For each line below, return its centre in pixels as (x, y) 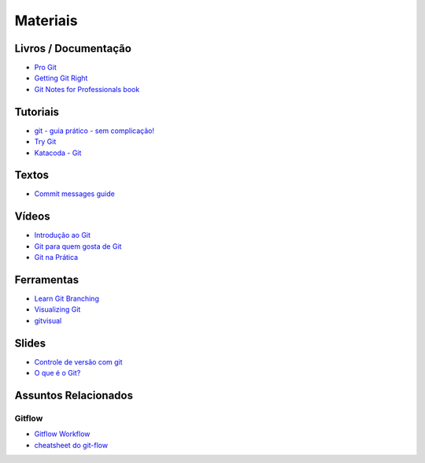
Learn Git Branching (67, 298)
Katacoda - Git (58, 153)
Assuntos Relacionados (74, 395)
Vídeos (32, 217)
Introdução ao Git (62, 235)
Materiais (46, 20)
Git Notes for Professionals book (87, 89)
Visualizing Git (57, 309)
